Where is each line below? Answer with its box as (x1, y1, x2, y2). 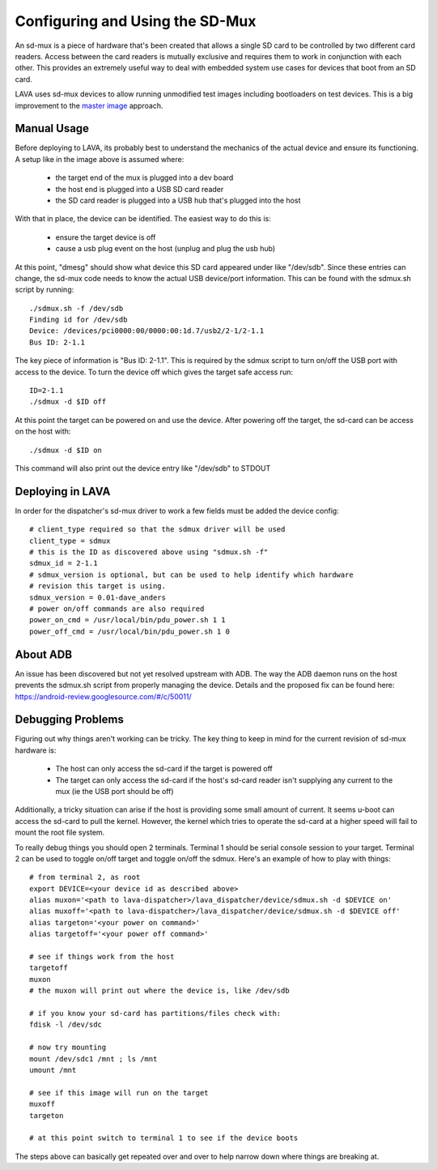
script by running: (15, 284, 74, 295)
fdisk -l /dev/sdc (29, 1020, 103, 1029)
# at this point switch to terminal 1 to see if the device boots (29, 1134, 299, 1142)
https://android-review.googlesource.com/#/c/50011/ (15, 691, 192, 701)
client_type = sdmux (29, 536, 111, 545)
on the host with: (15, 426, 71, 437)
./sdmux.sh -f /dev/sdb (29, 304, 124, 313)
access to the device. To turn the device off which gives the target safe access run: (15, 367, 293, 377)
